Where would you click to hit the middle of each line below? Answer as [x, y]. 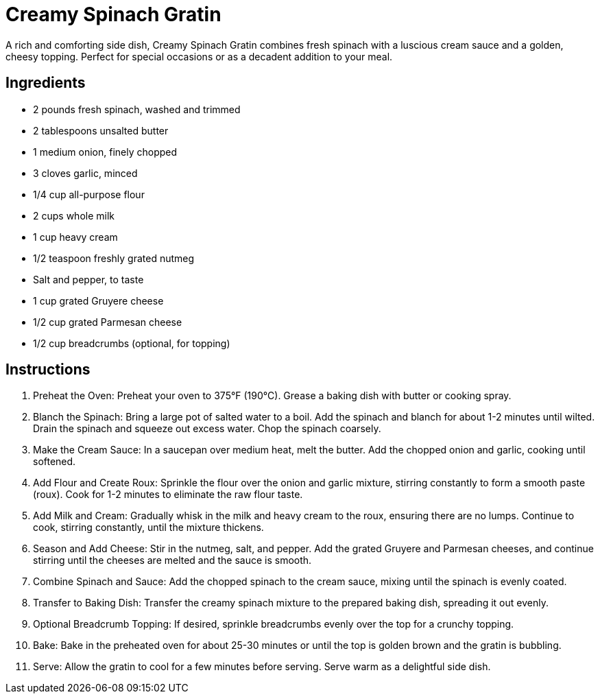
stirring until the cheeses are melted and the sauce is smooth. [172, 560]
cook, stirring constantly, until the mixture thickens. [148, 528]
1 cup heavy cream [75, 237]
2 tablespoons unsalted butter [101, 130]
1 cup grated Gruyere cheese [98, 300]
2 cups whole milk [74, 215]
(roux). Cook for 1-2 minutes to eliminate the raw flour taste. [168, 495]
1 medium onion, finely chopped [105, 152]
